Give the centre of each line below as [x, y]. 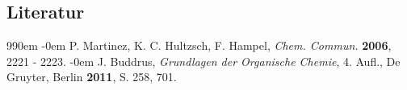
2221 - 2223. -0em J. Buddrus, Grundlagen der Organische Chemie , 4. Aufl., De [203, 61]
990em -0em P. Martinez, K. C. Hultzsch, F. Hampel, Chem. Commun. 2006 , [199, 45]
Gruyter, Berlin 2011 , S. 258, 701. [92, 77]
